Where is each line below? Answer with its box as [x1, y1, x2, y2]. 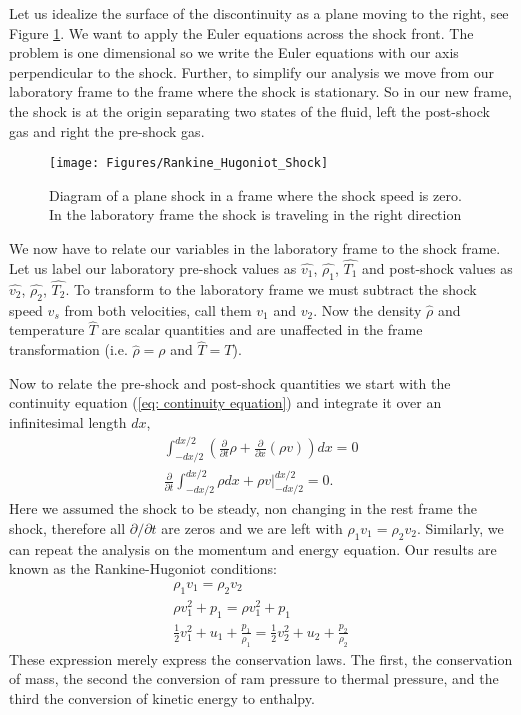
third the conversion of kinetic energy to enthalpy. [9, 687, 315, 708]
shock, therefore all [9, 517, 126, 538]
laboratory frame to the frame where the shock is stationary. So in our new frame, [9, 81, 512, 102]
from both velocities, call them [64, 299, 252, 320]
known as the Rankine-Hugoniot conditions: [9, 558, 277, 579]
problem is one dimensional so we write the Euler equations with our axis [9, 42, 459, 63]
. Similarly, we [416, 517, 504, 538]
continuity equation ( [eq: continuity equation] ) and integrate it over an [9, 392, 442, 413]
